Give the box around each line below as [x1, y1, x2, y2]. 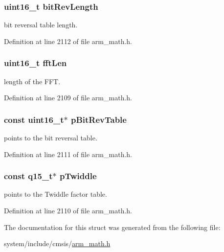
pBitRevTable [70, 113, 127, 125]
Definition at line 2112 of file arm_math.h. [4, 36, 132, 46]
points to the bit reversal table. [4, 133, 97, 143]
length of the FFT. [4, 76, 61, 86]
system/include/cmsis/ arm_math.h [4, 238, 111, 249]
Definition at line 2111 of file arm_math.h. [4, 149, 132, 159]
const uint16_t [4, 113, 64, 125]
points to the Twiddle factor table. [4, 189, 107, 199]
